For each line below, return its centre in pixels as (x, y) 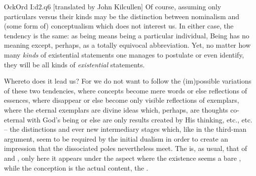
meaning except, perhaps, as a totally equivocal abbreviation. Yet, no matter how (128, 45)
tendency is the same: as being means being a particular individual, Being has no (127, 35)
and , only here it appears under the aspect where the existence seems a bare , (123, 158)
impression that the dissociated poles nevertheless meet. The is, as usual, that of (126, 148)
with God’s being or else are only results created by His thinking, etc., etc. (140, 119)
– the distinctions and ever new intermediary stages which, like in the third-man (125, 129)
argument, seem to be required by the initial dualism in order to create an (116, 138)
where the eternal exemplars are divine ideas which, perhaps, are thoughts (116, 109)
